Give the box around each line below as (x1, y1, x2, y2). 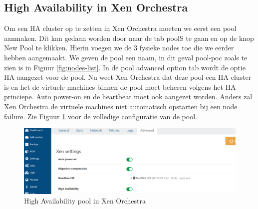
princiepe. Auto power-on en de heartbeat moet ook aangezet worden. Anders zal (4, 91, 253, 102)
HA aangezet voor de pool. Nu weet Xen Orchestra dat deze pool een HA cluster (4, 72, 252, 82)
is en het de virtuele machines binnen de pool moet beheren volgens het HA (4, 81, 236, 92)
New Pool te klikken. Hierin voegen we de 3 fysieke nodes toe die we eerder (4, 42, 234, 53)
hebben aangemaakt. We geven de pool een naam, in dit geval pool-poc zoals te (4, 52, 248, 62)
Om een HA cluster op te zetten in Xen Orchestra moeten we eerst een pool (4, 23, 237, 33)
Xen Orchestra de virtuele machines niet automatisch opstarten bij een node (4, 101, 238, 111)
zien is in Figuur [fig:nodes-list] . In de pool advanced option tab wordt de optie (4, 62, 246, 72)
